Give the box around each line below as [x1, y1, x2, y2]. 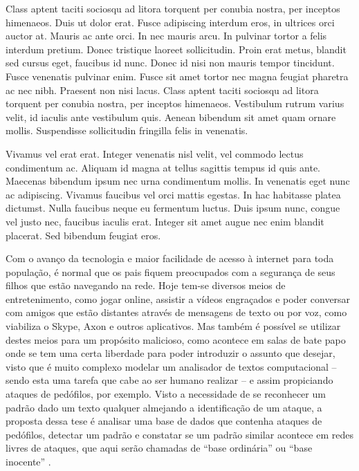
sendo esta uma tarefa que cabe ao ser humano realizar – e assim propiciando [6, 373, 333, 387]
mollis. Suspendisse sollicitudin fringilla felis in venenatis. [6, 123, 248, 138]
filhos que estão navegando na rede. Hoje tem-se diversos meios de [6, 278, 286, 293]
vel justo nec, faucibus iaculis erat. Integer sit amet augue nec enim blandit [6, 214, 324, 228]
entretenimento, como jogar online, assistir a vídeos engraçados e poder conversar [6, 291, 351, 306]
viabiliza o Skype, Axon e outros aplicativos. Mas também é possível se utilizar [6, 319, 341, 333]
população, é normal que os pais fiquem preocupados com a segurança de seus [6, 264, 335, 279]
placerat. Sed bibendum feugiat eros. [6, 228, 161, 242]
